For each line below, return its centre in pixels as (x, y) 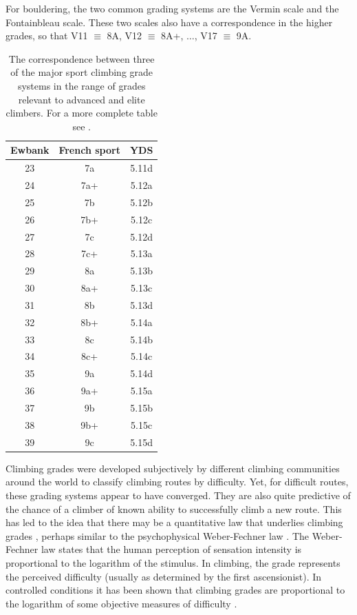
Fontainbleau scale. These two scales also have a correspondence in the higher (169, 22)
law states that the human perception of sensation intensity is (171, 549)
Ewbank (30, 150)
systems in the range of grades (82, 85)
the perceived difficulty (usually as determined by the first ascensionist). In (164, 576)
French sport (89, 150)
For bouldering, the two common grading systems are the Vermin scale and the (172, 8)
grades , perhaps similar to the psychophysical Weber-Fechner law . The (158, 535)
